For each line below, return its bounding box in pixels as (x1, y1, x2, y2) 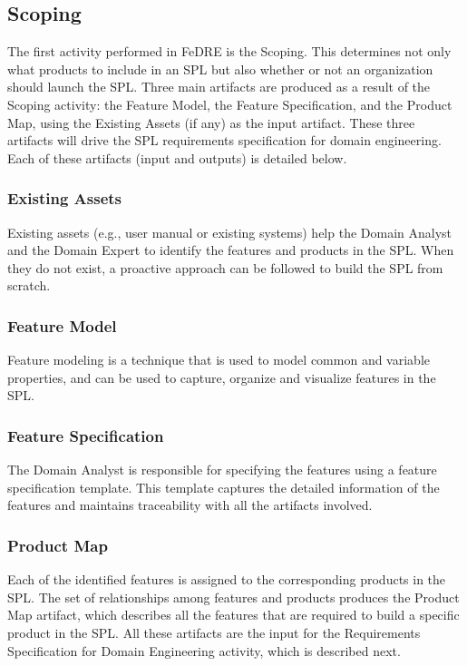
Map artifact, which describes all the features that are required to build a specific (7, 605, 460, 624)
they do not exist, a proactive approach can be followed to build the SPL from (7, 258, 443, 277)
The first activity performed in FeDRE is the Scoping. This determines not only (7, 42, 452, 61)
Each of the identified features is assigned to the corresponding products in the (7, 570, 446, 589)
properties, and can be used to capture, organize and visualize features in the (7, 367, 436, 387)
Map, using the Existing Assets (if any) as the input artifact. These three (7, 113, 415, 132)
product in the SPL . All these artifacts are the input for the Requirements (7, 622, 421, 642)
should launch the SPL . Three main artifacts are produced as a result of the (7, 77, 431, 96)
